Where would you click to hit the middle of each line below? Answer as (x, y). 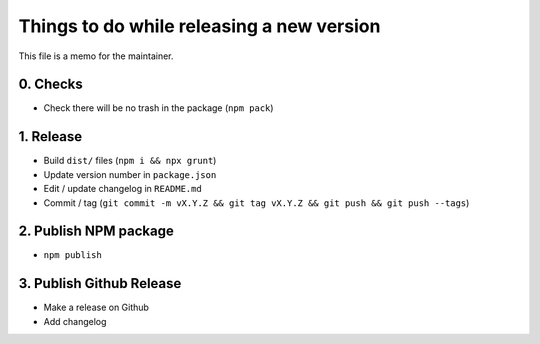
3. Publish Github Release (100, 283)
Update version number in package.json (130, 174)
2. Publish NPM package (96, 231)
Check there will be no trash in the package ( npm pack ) (158, 108)
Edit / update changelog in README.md (122, 189)
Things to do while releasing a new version (199, 26)
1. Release (50, 136)
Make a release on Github (96, 307)
